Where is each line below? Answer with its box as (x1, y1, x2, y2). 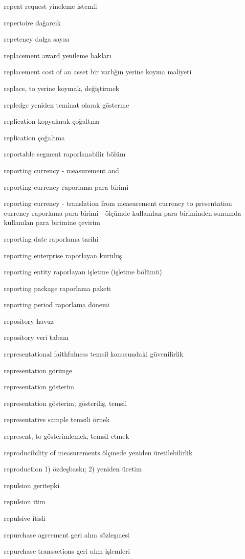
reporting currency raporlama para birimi (4, 181, 129, 192)
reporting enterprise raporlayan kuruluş (4, 250, 122, 260)
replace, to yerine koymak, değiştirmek (4, 83, 119, 93)
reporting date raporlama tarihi (4, 233, 99, 244)
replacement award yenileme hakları (4, 50, 111, 60)
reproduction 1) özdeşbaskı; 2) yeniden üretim (4, 464, 142, 474)
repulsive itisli (4, 513, 45, 523)
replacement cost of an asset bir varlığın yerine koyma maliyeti (4, 67, 192, 77)
